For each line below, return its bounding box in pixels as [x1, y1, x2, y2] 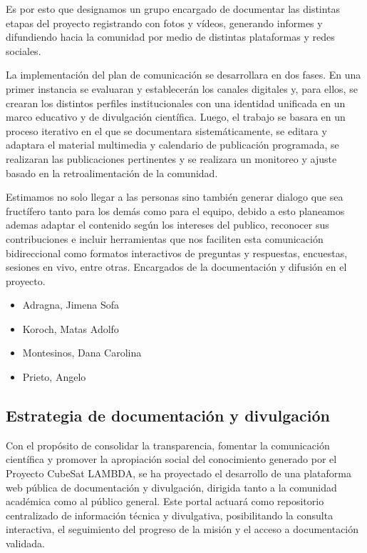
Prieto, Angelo [22, 369, 86, 384]
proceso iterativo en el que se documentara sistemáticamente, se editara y [6, 123, 327, 138]
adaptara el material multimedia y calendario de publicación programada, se [6, 137, 339, 152]
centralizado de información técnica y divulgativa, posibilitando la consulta [6, 507, 334, 522]
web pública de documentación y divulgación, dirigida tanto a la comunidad [6, 479, 337, 494]
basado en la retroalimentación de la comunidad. [6, 165, 218, 180]
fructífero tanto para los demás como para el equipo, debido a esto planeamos [6, 203, 345, 218]
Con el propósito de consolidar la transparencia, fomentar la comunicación [6, 437, 330, 452]
